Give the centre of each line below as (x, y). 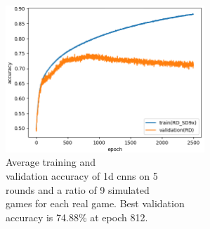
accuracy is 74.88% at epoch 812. (77, 217)
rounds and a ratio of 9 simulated (78, 189)
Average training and (51, 162)
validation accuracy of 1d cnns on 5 (82, 176)
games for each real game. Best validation (95, 203)
